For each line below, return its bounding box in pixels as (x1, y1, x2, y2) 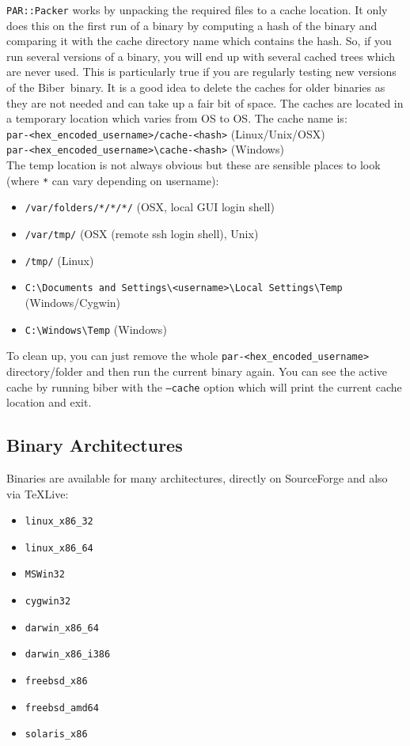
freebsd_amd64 (25, 702, 99, 714)
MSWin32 (25, 569, 65, 581)
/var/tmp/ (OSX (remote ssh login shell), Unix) (25, 225, 259, 242)
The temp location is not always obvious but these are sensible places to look (6, 157, 381, 173)
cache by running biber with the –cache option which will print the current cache (6, 378, 402, 395)
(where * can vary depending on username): (6, 172, 219, 188)
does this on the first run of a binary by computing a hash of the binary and (6, 17, 378, 33)
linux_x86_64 (25, 542, 93, 554)
